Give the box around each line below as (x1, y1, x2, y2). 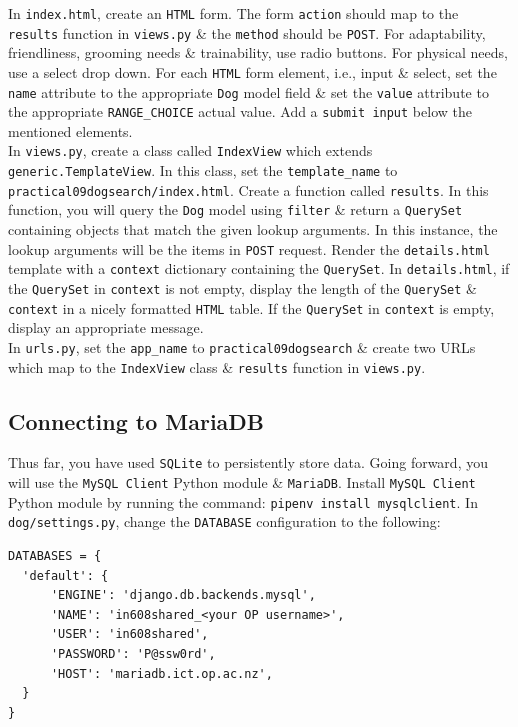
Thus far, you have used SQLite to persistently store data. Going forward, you (8, 452, 488, 473)
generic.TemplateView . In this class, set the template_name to (8, 160, 398, 181)
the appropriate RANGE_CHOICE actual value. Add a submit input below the (8, 101, 472, 122)
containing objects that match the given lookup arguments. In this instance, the (8, 219, 498, 240)
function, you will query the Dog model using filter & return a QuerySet (8, 199, 463, 220)
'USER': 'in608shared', (50, 627, 209, 642)
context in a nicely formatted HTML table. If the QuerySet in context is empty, (8, 297, 495, 318)
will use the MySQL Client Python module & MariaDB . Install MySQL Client (8, 472, 476, 493)
